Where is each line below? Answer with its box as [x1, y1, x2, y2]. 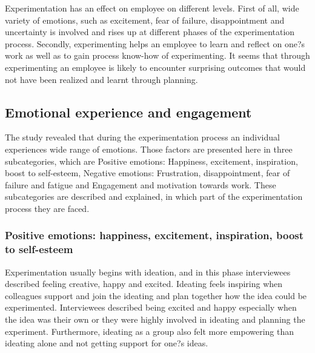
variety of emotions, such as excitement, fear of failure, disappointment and [5, 13, 285, 26]
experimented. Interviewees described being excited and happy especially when [5, 301, 297, 314]
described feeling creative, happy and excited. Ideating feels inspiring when [5, 277, 283, 290]
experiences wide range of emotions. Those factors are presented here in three [5, 142, 293, 155]
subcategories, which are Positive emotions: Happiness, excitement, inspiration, [5, 154, 298, 167]
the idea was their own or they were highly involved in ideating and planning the [5, 313, 305, 326]
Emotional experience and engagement [5, 102, 252, 121]
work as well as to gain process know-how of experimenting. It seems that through [5, 49, 310, 62]
